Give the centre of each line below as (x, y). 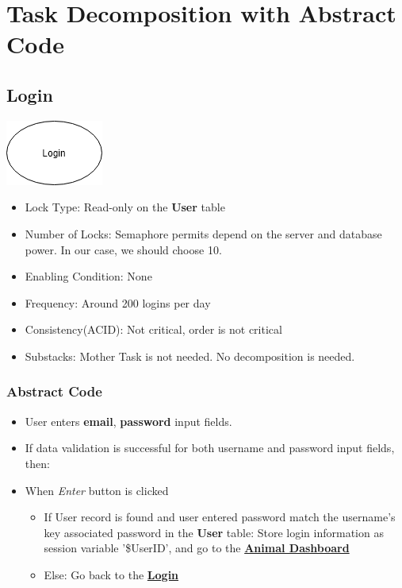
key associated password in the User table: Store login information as (214, 532)
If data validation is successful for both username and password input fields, (210, 448)
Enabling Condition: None (88, 276)
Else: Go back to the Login (111, 574)
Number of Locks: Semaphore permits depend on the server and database (203, 233)
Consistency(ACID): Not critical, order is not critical (153, 329)
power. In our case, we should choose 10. (123, 249)
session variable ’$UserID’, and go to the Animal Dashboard (197, 548)
